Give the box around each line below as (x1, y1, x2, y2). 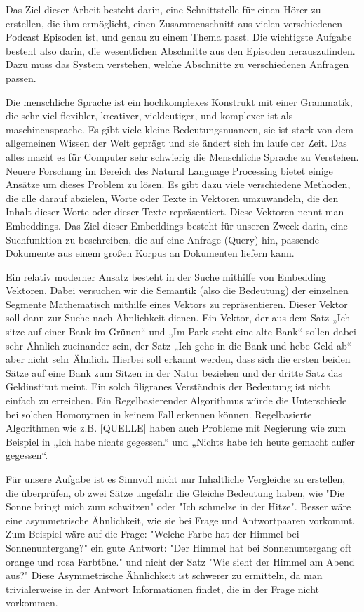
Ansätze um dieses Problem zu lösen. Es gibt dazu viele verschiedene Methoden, (6, 177, 351, 192)
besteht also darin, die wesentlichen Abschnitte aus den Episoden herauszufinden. (6, 43, 356, 58)
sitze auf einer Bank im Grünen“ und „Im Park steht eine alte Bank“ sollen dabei (6, 324, 356, 339)
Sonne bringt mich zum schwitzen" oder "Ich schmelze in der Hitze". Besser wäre (6, 499, 351, 514)
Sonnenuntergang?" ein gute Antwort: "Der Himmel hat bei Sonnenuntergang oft (6, 540, 352, 554)
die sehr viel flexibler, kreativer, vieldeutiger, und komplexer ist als (6, 108, 293, 123)
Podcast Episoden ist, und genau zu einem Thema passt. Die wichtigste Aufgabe (6, 29, 352, 44)
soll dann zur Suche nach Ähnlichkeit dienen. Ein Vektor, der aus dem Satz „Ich (6, 310, 351, 325)
